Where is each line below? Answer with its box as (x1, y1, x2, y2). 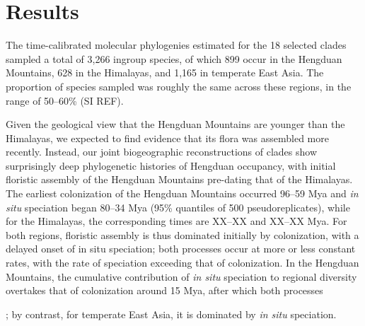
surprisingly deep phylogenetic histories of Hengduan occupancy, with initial (6, 158, 336, 173)
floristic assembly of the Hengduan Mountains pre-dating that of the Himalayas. (6, 172, 353, 187)
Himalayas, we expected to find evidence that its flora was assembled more (6, 130, 329, 145)
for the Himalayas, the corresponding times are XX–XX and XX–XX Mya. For (6, 214, 347, 228)
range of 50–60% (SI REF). (6, 93, 124, 107)
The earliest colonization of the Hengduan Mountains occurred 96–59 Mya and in (6, 186, 359, 201)
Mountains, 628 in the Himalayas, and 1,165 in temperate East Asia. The (6, 65, 324, 80)
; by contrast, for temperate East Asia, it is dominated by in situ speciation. (6, 306, 337, 321)
